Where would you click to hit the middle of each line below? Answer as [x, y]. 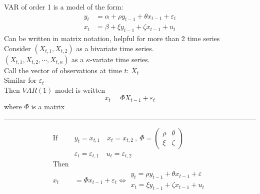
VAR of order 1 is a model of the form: [64, 7]
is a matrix [48, 107]
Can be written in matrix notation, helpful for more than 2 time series [112, 38]
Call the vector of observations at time [63, 70]
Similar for [20, 80]
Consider [17, 48]
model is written [80, 90]
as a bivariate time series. [115, 48]
